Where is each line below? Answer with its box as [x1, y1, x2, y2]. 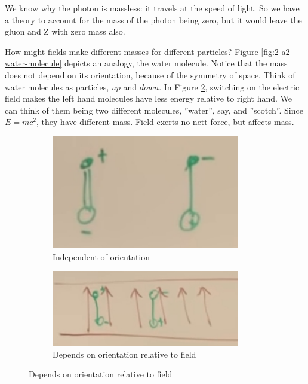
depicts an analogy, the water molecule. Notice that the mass [64, 57, 288, 69]
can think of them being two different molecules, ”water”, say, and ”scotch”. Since [5, 103, 303, 116]
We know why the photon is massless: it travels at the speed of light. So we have [5, 2, 300, 14]
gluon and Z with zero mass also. [5, 25, 125, 38]
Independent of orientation [53, 250, 150, 263]
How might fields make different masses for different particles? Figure [5, 45, 258, 57]
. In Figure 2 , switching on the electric [159, 80, 300, 93]
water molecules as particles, [5, 80, 109, 93]
